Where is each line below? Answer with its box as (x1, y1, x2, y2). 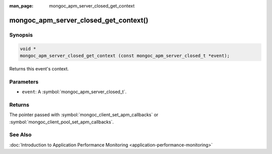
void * (20, 46, 36, 51)
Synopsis (9, 31, 33, 38)
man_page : (9, 3, 34, 9)
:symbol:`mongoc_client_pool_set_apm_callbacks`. (9, 119, 114, 125)
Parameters (9, 78, 39, 85)
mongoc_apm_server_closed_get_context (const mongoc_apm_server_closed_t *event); (20, 53, 230, 58)
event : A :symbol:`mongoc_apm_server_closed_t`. (22, 89, 127, 95)
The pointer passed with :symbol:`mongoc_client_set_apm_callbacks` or (9, 112, 159, 118)
